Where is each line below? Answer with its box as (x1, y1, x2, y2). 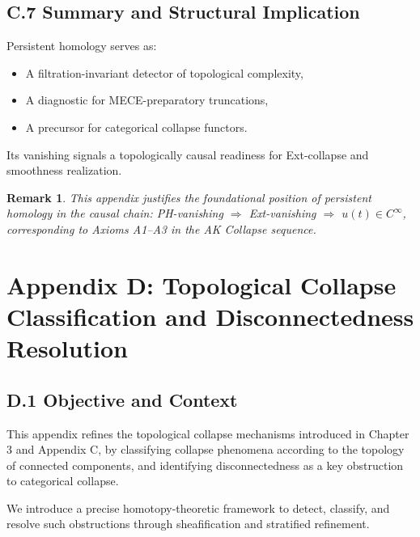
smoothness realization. (6, 162, 122, 179)
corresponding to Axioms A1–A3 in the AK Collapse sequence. (6, 220, 316, 237)
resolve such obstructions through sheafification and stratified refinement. (6, 515, 370, 532)
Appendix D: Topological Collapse (6, 268, 397, 301)
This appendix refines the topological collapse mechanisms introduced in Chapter (6, 425, 409, 442)
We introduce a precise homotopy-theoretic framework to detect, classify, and (6, 499, 390, 516)
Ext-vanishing (248, 205, 316, 222)
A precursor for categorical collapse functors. (25, 118, 248, 135)
